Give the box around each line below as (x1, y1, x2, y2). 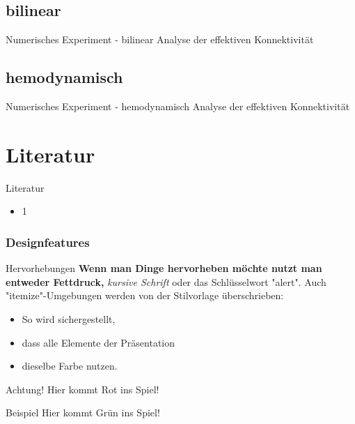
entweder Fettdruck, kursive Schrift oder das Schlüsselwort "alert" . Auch (6, 274, 326, 289)
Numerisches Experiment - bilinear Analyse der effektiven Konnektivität (6, 32, 314, 47)
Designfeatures (6, 233, 90, 250)
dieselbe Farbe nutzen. (22, 358, 118, 373)
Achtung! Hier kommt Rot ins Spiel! (6, 381, 159, 396)
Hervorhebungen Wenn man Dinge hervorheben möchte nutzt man (6, 261, 322, 275)
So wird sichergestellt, (22, 311, 116, 326)
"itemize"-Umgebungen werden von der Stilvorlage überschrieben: (6, 288, 284, 303)
